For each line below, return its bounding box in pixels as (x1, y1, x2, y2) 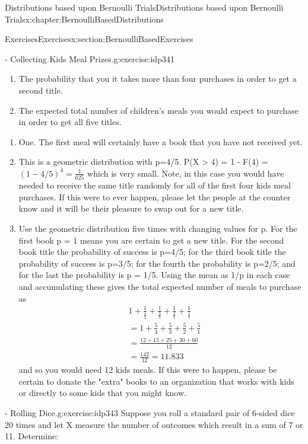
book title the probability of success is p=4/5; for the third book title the (18, 245, 286, 258)
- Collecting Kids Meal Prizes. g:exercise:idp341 (5, 52, 174, 65)
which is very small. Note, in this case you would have (87, 167, 284, 179)
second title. (18, 84, 63, 96)
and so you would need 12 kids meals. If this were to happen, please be (18, 363, 277, 376)
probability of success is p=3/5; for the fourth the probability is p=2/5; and (18, 257, 296, 269)
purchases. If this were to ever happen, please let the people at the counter (18, 190, 291, 203)
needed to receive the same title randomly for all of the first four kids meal (18, 179, 291, 191)
